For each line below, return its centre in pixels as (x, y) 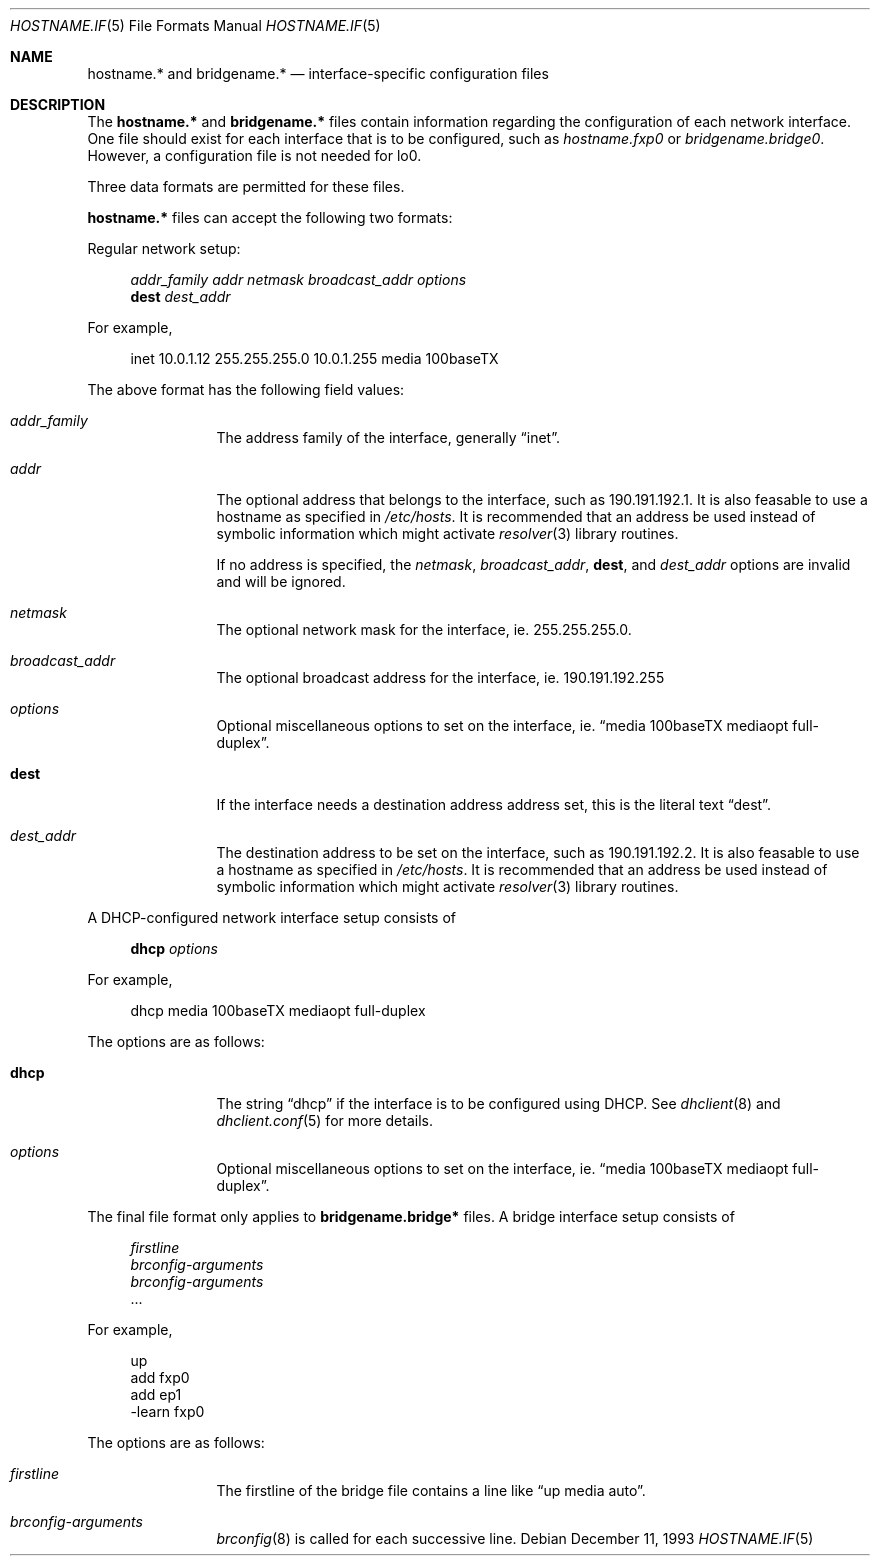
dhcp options (174, 948)
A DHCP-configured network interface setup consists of (271, 917)
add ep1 (156, 1394)
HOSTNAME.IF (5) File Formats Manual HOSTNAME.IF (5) (195, 25)
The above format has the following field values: (246, 389)
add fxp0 (160, 1377)
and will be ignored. (281, 581)
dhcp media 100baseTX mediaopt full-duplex (278, 1010)
